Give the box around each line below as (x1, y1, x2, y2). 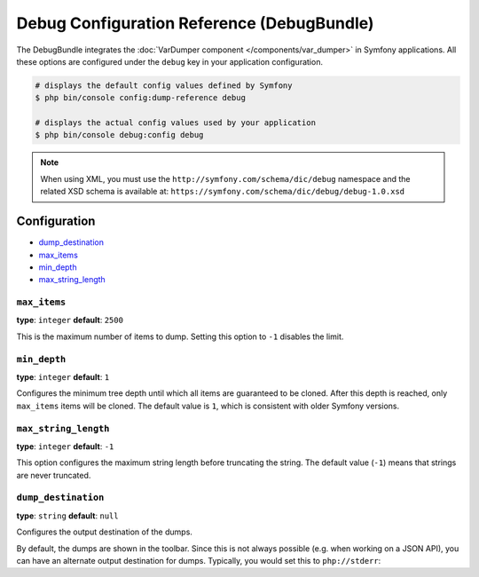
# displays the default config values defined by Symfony (35, 80, 293, 91)
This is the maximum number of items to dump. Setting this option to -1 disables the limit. (16, 331, 344, 342)
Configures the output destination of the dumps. (16, 526, 192, 537)
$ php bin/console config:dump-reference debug (35, 93, 246, 103)
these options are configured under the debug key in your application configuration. (16, 56, 324, 67)
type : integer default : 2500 (16, 315, 124, 326)
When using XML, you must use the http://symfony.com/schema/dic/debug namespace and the (40, 173, 411, 184)
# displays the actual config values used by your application (35, 118, 317, 128)
